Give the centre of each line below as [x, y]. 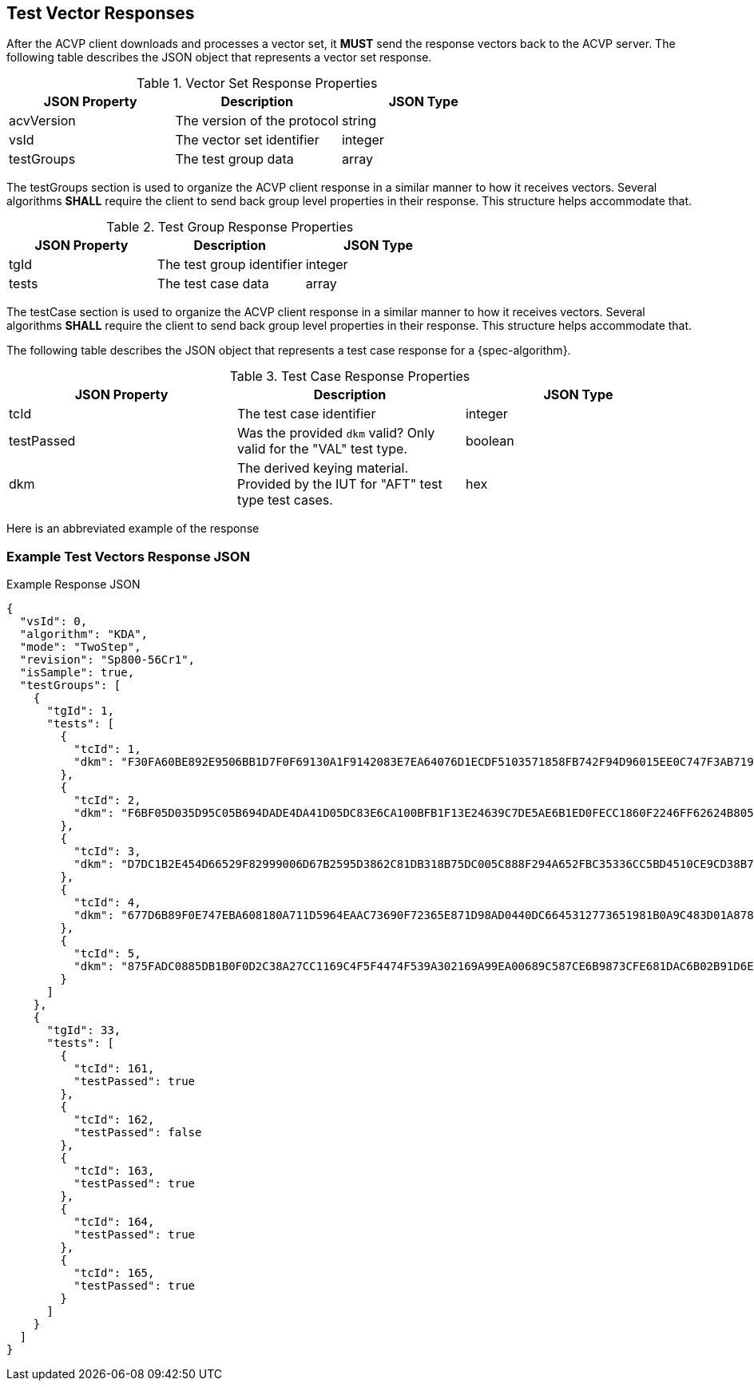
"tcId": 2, [107, 800]
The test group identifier [230, 265]
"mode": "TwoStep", [80, 647]
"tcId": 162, [114, 1120]
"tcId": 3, [107, 852]
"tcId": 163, [114, 1171]
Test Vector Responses [101, 13]
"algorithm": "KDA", [84, 634]
